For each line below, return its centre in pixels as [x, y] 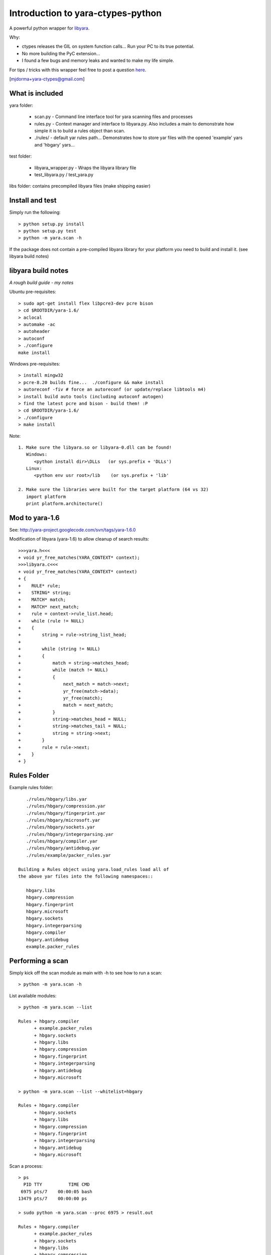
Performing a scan [39, 961]
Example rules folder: [31, 788]
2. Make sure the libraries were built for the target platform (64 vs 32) [113, 490]
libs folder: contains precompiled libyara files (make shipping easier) [80, 186]
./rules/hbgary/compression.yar [66, 806]
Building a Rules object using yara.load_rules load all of [94, 869]
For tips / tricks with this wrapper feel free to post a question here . [78, 70]
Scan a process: [26, 1166]
